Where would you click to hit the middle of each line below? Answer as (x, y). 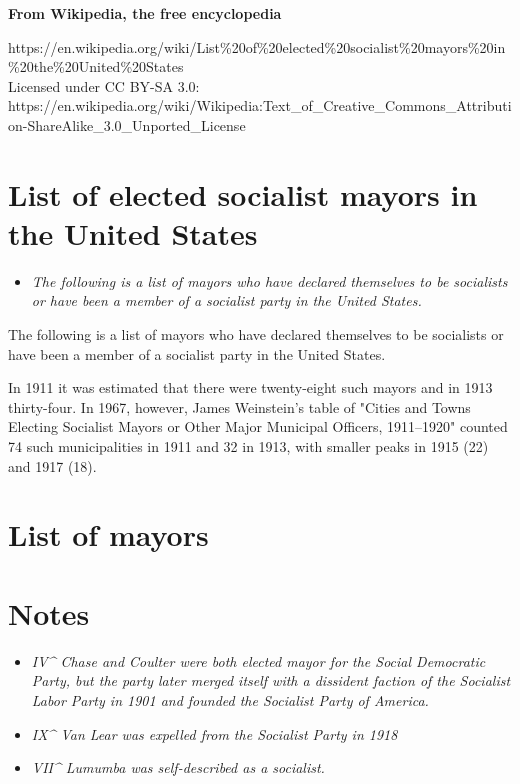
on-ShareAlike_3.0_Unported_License (127, 124)
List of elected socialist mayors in (243, 193)
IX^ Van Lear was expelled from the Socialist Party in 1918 (214, 733)
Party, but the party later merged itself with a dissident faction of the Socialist (271, 680)
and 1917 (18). (52, 465)
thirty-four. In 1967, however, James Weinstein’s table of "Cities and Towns (239, 406)
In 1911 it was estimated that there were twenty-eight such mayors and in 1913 (250, 387)
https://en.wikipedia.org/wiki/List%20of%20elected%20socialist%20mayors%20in (257, 46)
